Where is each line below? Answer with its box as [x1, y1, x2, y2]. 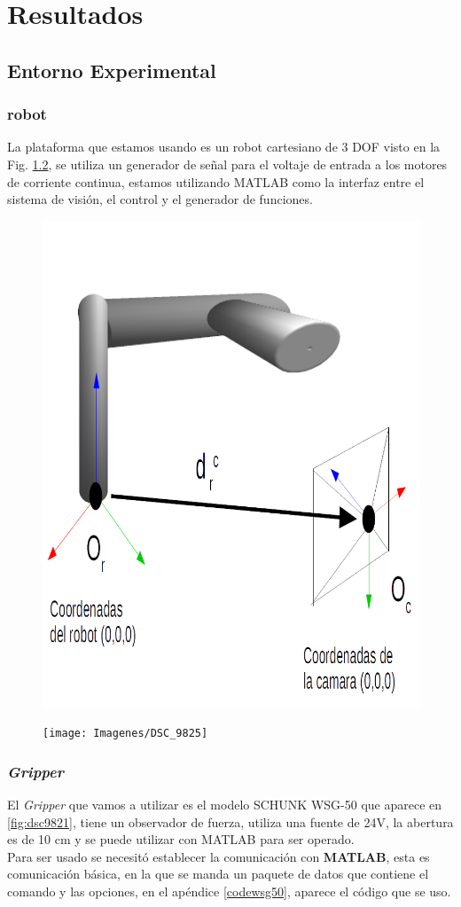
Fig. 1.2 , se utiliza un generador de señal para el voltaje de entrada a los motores [7, 154, 448, 173]
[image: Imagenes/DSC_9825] [43, 727, 208, 740]
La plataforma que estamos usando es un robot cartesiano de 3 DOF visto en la [7, 137, 441, 156]
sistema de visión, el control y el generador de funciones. [7, 190, 313, 208]
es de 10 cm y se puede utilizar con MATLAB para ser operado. [7, 830, 355, 848]
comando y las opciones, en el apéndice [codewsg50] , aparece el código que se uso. [7, 882, 451, 901]
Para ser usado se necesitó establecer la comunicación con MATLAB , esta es [7, 847, 430, 865]
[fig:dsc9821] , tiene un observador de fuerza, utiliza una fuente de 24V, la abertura [7, 812, 454, 831]
